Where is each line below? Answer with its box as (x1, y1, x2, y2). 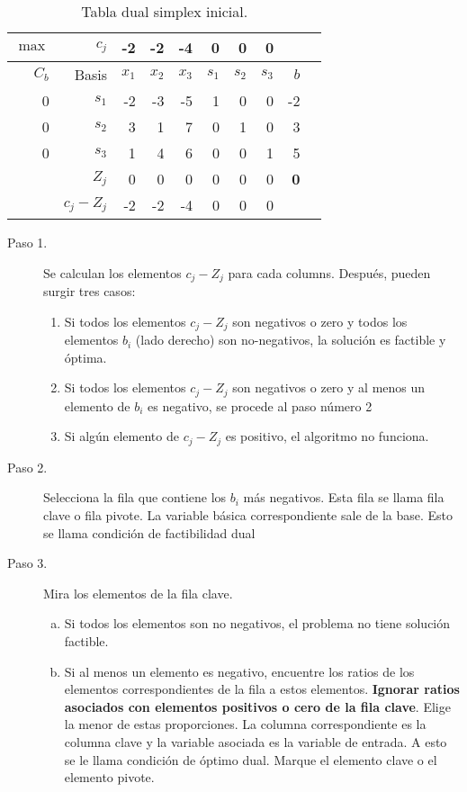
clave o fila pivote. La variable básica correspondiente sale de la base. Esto (43, 505, 454, 524)
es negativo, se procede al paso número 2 (148, 396, 373, 415)
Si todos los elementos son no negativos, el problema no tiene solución (64, 614, 451, 633)
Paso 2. (7, 457, 48, 476)
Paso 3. (7, 553, 48, 572)
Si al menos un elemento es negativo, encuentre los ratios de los (64, 661, 415, 680)
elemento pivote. (64, 768, 155, 787)
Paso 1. (7, 233, 48, 251)
